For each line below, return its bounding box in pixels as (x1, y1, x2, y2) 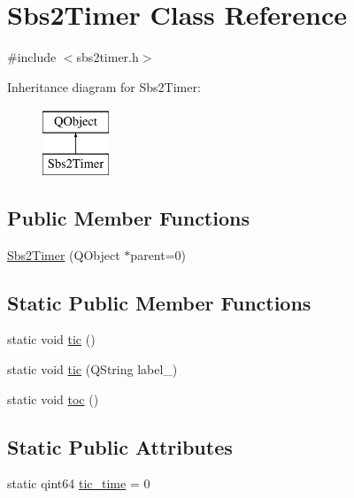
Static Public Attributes (7, 433, 233, 460)
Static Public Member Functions (7, 288, 312, 316)
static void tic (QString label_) (7, 360, 178, 379)
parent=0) (130, 245, 187, 264)
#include (7, 48, 57, 66)
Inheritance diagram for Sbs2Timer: (7, 77, 201, 96)
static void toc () (7, 389, 99, 408)
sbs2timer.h (76, 48, 139, 66)
